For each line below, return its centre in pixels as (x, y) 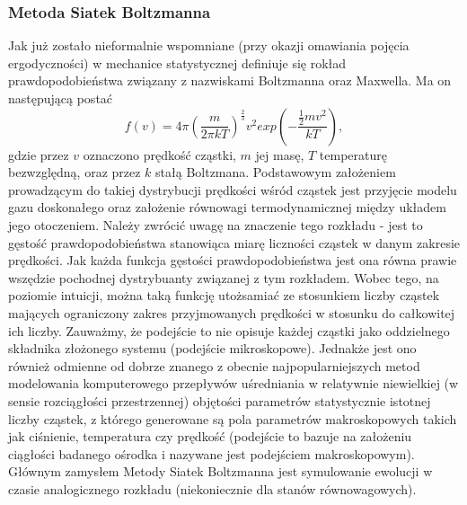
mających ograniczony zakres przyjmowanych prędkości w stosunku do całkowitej (232, 312)
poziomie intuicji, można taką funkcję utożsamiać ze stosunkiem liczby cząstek (224, 295)
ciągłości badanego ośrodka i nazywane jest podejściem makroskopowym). (211, 453)
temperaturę (353, 154)
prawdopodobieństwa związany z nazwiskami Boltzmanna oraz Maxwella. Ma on (230, 80)
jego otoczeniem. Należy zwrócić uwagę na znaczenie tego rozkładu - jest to (216, 224)
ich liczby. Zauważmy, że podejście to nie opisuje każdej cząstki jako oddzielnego (229, 330)
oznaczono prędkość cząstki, (159, 154)
